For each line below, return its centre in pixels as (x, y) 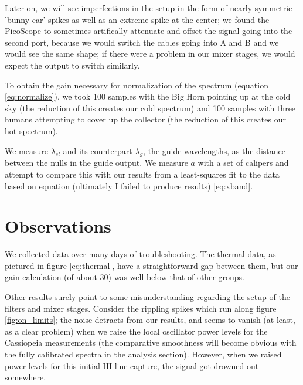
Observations (58, 226)
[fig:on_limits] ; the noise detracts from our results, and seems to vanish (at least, (150, 320)
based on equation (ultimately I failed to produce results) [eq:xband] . (129, 185)
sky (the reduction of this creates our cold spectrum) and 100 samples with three (150, 108)
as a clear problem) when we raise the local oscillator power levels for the (136, 331)
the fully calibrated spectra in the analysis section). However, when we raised (143, 354)
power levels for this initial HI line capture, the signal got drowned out (132, 365)
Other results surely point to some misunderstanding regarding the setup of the (147, 297)
